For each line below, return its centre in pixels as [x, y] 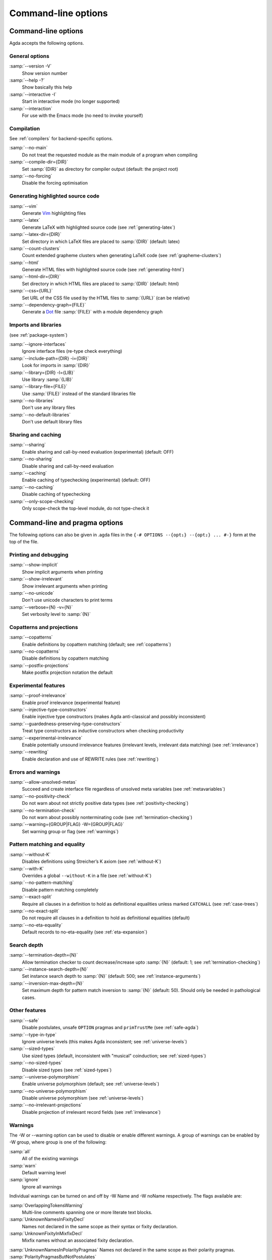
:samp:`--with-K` [27, 868]
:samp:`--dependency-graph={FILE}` [48, 305]
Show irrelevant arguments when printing [65, 586]
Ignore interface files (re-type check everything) [72, 351]
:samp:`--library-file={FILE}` [38, 387]
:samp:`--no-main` [28, 148]
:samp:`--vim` [23, 206]
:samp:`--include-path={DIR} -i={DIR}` [49, 358]
